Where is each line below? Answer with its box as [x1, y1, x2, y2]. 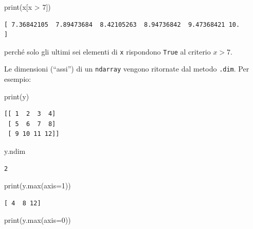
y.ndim [4, 146, 26, 156]
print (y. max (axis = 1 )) [4, 180, 71, 191]
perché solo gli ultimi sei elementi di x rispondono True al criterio [4, 46, 211, 57]
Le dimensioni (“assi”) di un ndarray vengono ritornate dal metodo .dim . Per [4, 63, 249, 74]
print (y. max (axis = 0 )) [4, 215, 71, 225]
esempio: [4, 74, 31, 84]
